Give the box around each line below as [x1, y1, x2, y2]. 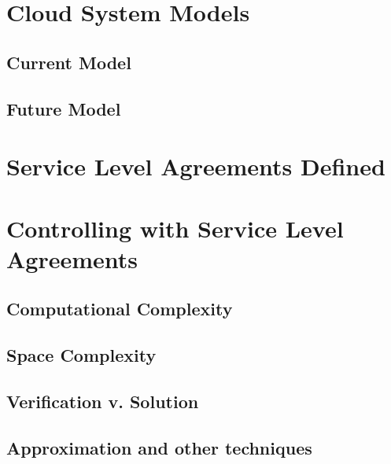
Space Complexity [6, 343, 157, 367]
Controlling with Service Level [6, 212, 344, 244]
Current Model [6, 50, 131, 74]
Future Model [6, 96, 121, 120]
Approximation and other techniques [6, 435, 312, 459]
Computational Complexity [6, 296, 233, 321]
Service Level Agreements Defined [6, 150, 385, 182]
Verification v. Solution [6, 389, 199, 413]
